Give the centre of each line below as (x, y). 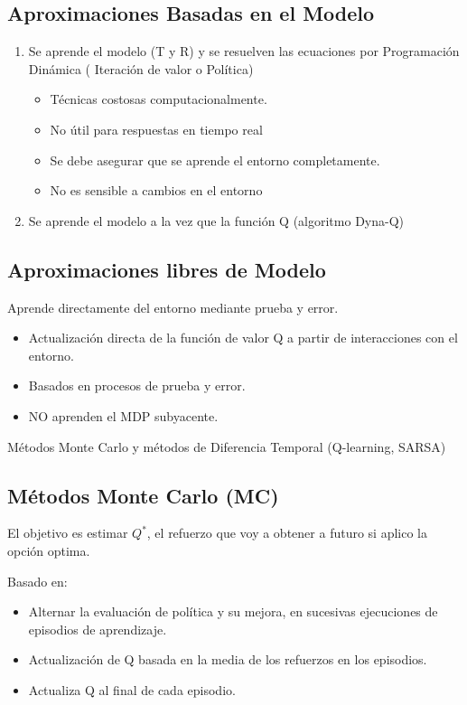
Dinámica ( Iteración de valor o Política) (141, 68)
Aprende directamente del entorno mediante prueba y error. (173, 307)
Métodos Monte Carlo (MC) (143, 495)
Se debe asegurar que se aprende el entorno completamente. (215, 160)
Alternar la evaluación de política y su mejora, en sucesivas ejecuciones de (233, 611)
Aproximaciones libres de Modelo (167, 269)
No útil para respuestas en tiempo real (156, 129)
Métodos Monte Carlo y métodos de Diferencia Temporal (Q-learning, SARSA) (227, 446)
